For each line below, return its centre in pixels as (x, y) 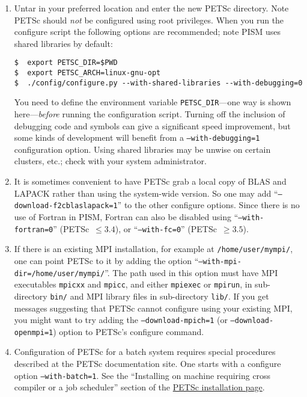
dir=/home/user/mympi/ (59, 273)
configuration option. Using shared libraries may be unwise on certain (142, 149)
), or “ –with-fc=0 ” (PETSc (166, 228)
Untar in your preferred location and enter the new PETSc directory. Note (151, 8)
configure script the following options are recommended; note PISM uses (147, 32)
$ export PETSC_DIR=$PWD (66, 63)
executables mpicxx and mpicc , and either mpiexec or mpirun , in (133, 284)
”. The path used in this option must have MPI (191, 272)
